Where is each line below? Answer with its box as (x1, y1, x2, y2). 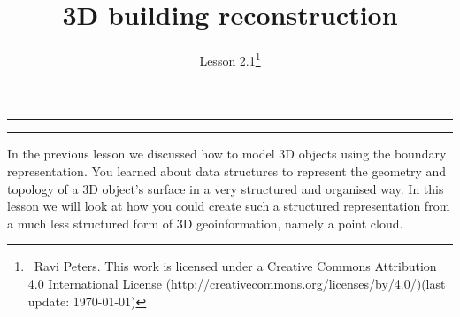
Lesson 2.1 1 (199, 49, 261, 69)
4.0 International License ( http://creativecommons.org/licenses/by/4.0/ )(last (27, 274, 446, 292)
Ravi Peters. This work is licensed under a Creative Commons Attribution (34, 257, 437, 275)
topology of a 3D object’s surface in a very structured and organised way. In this (7, 179, 444, 197)
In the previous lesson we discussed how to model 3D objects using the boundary (7, 144, 447, 163)
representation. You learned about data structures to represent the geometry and (7, 161, 447, 180)
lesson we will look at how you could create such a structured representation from (7, 197, 450, 215)
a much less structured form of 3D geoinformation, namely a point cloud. (7, 213, 403, 232)
